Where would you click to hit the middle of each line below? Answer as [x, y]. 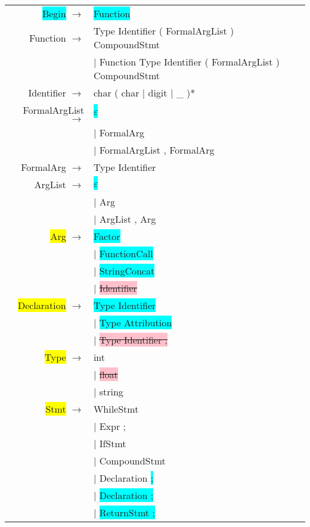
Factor [107, 236]
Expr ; [112, 426]
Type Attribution [136, 322]
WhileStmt [116, 409]
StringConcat [127, 271]
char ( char [116, 93]
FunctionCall [126, 253]
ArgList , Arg [128, 219]
